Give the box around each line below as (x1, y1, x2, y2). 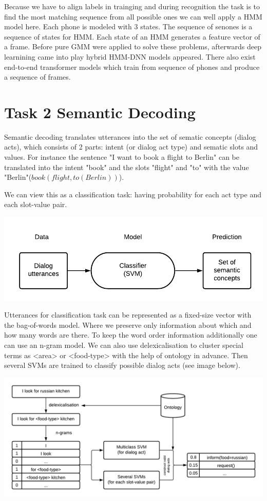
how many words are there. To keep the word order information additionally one (4, 329, 257, 340)
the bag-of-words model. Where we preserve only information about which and (4, 319, 252, 330)
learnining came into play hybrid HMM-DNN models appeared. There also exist (4, 51, 256, 62)
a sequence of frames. (4, 71, 71, 82)
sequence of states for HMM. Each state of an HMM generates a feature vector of (4, 31, 260, 42)
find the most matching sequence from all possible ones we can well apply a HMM (4, 11, 262, 22)
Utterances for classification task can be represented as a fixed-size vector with (4, 309, 252, 320)
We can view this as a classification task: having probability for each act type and (4, 189, 261, 199)
